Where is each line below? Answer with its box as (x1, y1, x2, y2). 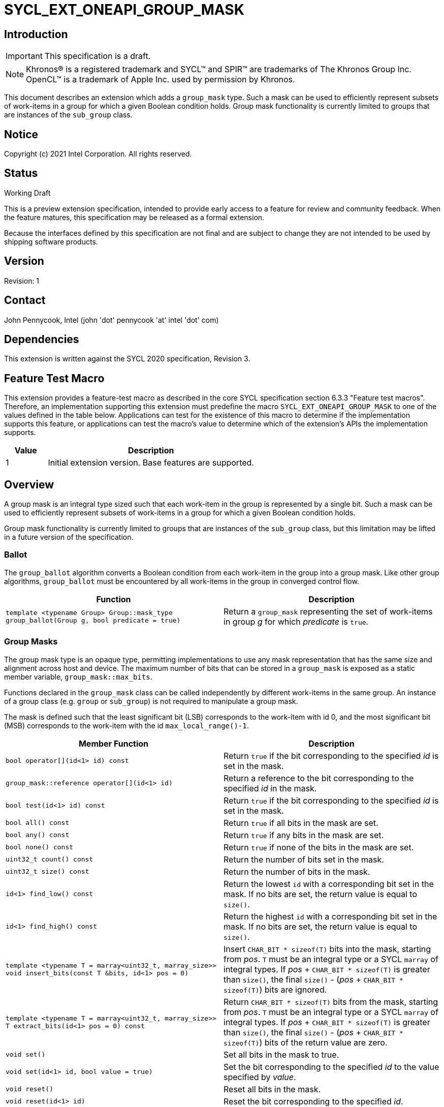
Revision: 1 (4, 276, 40, 285)
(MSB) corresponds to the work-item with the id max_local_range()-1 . (4, 721, 249, 730)
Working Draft (4, 188, 51, 197)
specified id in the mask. (224, 783, 317, 793)
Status (4, 167, 38, 180)
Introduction (4, 27, 68, 41)
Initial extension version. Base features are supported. (48, 457, 254, 468)
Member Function (78, 738, 149, 749)
